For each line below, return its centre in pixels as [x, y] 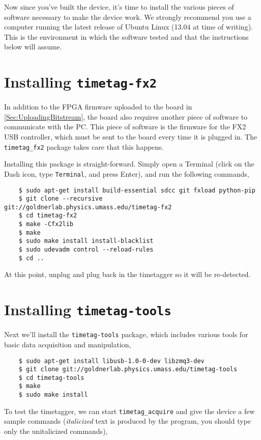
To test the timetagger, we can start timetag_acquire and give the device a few [129, 411]
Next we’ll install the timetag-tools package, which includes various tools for [126, 334]
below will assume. [33, 47]
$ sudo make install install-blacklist [86, 241]
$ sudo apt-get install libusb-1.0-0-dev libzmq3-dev [111, 361]
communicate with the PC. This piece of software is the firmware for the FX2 [125, 127]
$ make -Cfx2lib [46, 224]
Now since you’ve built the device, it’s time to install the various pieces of [119, 7]
